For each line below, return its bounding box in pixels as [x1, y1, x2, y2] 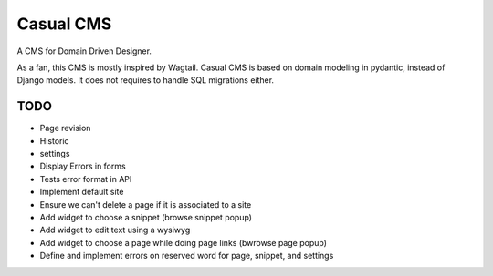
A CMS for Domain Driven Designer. [16, 46, 152, 56]
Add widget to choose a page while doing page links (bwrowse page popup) [39, 237, 328, 248]
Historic [39, 135, 69, 146]
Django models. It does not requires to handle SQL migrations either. [16, 75, 274, 86]
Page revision [39, 123, 91, 134]
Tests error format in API [39, 173, 132, 184]
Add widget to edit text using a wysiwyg [39, 224, 191, 236]
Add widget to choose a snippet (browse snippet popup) [39, 211, 253, 222]
